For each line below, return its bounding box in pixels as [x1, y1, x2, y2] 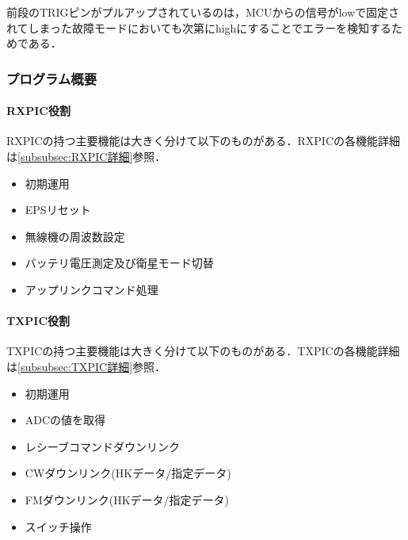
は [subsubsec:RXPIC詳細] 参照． [6, 148, 166, 165]
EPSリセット [25, 201, 91, 218]
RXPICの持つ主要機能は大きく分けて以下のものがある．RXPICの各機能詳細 [6, 132, 400, 149]
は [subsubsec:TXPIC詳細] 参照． [6, 358, 166, 374]
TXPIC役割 [6, 312, 71, 329]
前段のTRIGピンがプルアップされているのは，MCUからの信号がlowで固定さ [6, 4, 400, 20]
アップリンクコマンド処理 [25, 281, 158, 297]
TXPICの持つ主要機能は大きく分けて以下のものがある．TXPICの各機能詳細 [6, 343, 400, 359]
